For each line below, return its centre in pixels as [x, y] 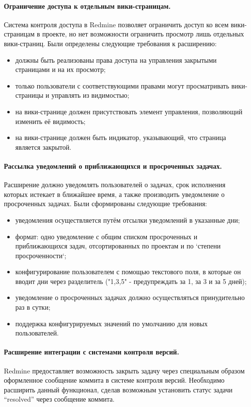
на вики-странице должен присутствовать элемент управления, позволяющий [129, 111]
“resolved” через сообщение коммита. [59, 399]
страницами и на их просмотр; [60, 69]
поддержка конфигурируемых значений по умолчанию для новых [111, 323]
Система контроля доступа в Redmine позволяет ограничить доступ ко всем [116, 24]
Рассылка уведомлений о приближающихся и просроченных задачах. [113, 166]
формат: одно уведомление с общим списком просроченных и [106, 236]
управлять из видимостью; [90, 95]
